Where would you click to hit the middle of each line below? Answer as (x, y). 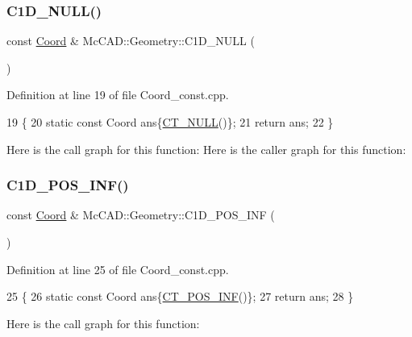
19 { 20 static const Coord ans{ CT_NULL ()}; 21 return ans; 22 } (170, 122)
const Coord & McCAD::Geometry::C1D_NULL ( (131, 41)
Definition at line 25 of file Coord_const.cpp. (118, 269)
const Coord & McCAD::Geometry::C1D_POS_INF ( (141, 215)
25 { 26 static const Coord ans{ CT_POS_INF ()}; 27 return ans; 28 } (180, 296)
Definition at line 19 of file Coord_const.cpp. (118, 95)
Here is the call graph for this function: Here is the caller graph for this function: (206, 149)
